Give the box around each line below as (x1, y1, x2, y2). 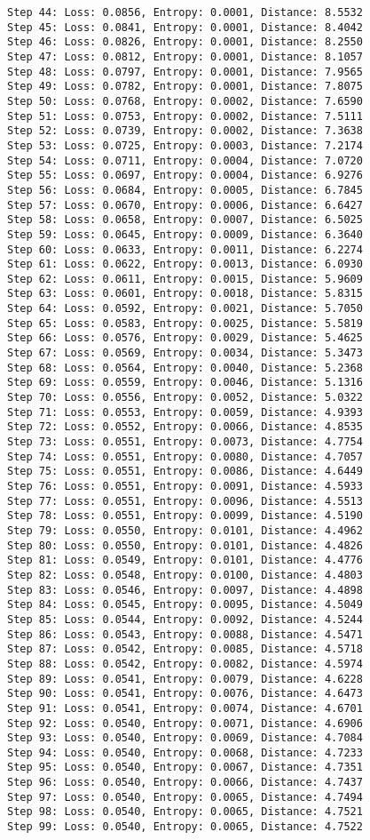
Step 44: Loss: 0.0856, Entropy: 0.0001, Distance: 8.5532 (7, 6, 363, 19)
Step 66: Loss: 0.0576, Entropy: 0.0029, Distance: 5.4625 (7, 332, 363, 345)
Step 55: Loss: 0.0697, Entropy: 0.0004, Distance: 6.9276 (7, 169, 363, 182)
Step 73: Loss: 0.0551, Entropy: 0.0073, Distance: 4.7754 (7, 436, 363, 449)
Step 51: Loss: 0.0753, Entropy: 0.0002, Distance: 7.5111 (7, 109, 363, 123)
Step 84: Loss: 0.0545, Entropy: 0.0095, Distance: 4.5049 (7, 598, 363, 612)
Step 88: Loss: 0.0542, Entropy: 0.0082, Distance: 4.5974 (7, 657, 363, 670)
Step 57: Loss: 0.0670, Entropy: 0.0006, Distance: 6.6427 (7, 198, 363, 212)
